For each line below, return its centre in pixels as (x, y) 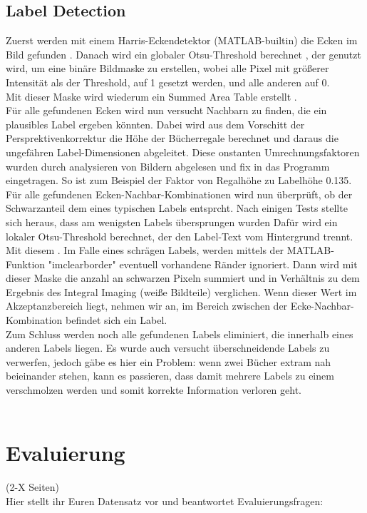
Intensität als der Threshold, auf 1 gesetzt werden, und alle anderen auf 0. (168, 82)
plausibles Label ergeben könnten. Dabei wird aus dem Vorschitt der (155, 124)
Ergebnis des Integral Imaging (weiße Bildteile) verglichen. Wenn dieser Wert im (181, 291)
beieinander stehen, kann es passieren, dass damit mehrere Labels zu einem (170, 376)
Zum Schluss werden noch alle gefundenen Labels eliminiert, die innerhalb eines (180, 334)
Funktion (26, 264)
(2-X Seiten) (33, 487)
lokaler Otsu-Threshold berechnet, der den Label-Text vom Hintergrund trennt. (180, 236)
